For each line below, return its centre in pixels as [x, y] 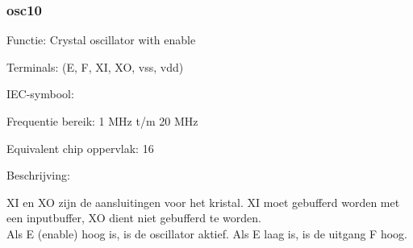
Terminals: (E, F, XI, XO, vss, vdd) [95, 66]
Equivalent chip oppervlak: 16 [80, 148]
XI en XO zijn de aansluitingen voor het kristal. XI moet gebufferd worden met [203, 202]
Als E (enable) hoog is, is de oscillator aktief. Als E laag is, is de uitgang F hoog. [207, 233]
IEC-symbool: [40, 94]
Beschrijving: [38, 175]
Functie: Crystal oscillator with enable [101, 40]
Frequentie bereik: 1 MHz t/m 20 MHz [102, 121]
